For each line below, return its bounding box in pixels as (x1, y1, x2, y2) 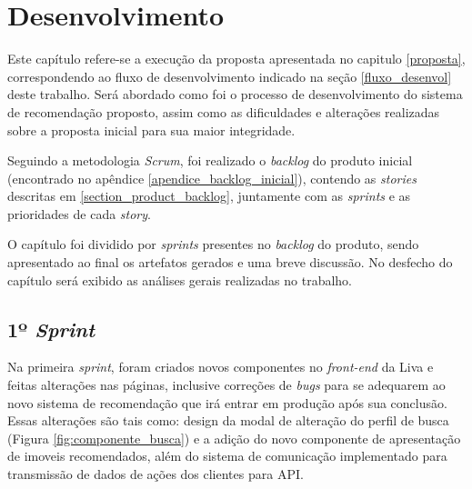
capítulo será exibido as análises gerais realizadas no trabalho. (7, 270, 353, 289)
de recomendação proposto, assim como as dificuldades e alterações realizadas (7, 102, 440, 121)
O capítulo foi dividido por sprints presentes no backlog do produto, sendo (7, 235, 419, 254)
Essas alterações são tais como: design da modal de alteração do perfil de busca (7, 411, 449, 430)
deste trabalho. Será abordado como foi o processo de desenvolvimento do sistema (7, 85, 463, 104)
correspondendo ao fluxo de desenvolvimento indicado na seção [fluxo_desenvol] (7, 66, 452, 85)
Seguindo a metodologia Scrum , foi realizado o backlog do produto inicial (7, 151, 413, 170)
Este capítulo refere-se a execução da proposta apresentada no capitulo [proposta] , (7, 49, 466, 68)
